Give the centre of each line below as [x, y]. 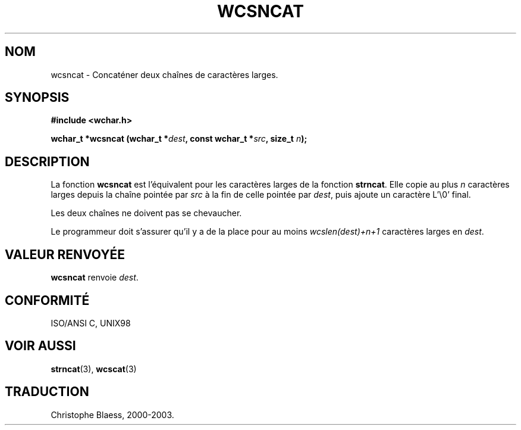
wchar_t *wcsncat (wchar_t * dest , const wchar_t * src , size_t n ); [179, 139]
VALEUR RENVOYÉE [65, 254]
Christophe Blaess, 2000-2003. [112, 415]
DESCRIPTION [47, 161]
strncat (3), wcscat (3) [94, 369]
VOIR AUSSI [40, 346]
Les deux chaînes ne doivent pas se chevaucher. [146, 213]
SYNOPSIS [37, 98]
